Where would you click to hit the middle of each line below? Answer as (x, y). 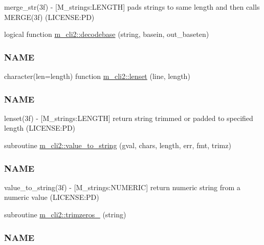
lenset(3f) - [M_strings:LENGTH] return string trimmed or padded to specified (129, 118)
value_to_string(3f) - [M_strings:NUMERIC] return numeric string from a (122, 187)
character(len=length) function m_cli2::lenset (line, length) (97, 76)
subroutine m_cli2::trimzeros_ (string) (65, 214)
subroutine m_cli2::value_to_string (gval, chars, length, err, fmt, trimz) (118, 145)
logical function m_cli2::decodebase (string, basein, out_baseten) (107, 34)
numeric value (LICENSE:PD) (52, 197)
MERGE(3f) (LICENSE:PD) (49, 17)
